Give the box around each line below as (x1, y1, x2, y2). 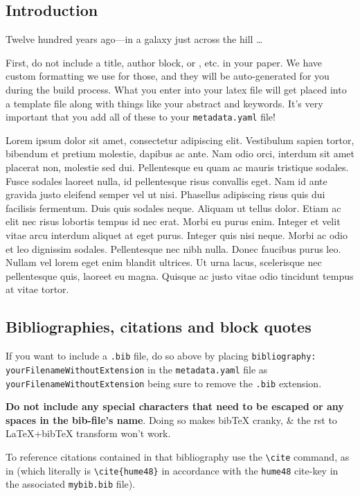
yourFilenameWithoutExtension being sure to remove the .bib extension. (6, 375, 322, 390)
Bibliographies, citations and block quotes (6, 316, 312, 337)
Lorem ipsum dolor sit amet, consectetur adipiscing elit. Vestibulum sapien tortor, (6, 132, 354, 147)
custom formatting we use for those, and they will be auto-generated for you (6, 69, 330, 83)
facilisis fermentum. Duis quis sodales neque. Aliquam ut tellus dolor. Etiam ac (6, 200, 341, 215)
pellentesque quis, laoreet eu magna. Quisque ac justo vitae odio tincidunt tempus (6, 268, 354, 283)
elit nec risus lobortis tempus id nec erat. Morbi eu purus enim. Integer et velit (6, 214, 341, 229)
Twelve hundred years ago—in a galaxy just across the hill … (6, 32, 263, 46)
